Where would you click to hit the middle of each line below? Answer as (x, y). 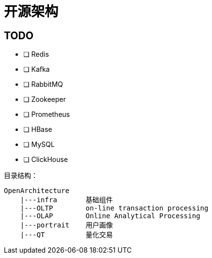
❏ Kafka (37, 69)
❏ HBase (38, 129)
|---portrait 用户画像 (66, 225)
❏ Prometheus (47, 114)
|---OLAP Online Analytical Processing (110, 216)
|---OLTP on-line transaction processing (114, 208)
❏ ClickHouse (46, 160)
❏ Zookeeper (45, 99)
